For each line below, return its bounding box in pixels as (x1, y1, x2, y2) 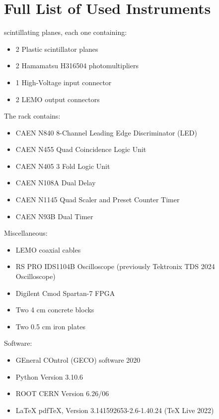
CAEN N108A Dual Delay (15, 177, 96, 188)
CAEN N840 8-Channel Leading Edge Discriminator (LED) (15, 127, 197, 138)
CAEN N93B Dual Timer (15, 211, 93, 221)
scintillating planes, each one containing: (4, 27, 127, 37)
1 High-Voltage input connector (15, 77, 112, 87)
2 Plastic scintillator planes (15, 43, 98, 54)
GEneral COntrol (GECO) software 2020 (15, 355, 141, 365)
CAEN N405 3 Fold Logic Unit (15, 160, 110, 171)
